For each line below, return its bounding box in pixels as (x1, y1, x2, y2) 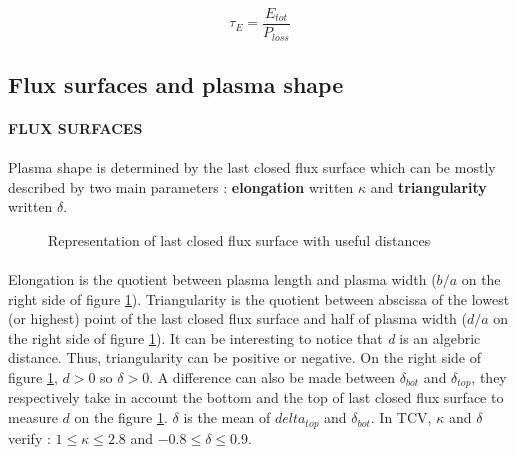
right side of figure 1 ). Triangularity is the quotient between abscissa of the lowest (8, 288, 510, 309)
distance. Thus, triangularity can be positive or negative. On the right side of (8, 347, 481, 368)
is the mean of (183, 407, 271, 428)
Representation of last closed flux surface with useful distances (48, 229, 431, 250)
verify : (8, 427, 51, 448)
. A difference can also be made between (149, 367, 395, 388)
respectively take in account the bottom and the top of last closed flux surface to (8, 387, 504, 408)
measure (8, 407, 58, 428)
